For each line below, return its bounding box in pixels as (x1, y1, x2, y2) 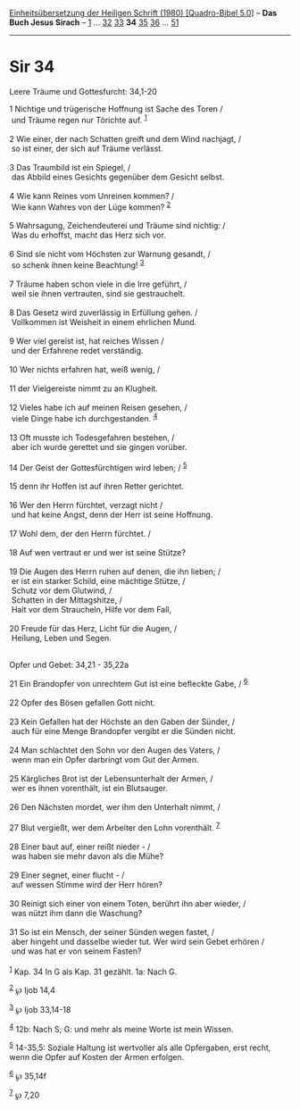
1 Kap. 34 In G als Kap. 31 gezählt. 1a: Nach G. (9, 964, 178, 977)
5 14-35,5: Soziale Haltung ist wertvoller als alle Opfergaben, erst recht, (9, 1040, 271, 1053)
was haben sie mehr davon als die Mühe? (11, 850, 164, 861)
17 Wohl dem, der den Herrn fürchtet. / (9, 529, 152, 539)
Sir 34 (9, 57, 55, 77)
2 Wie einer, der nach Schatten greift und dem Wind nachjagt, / (9, 133, 242, 144)
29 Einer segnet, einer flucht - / (9, 870, 125, 880)
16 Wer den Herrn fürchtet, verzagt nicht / (9, 500, 163, 511)
